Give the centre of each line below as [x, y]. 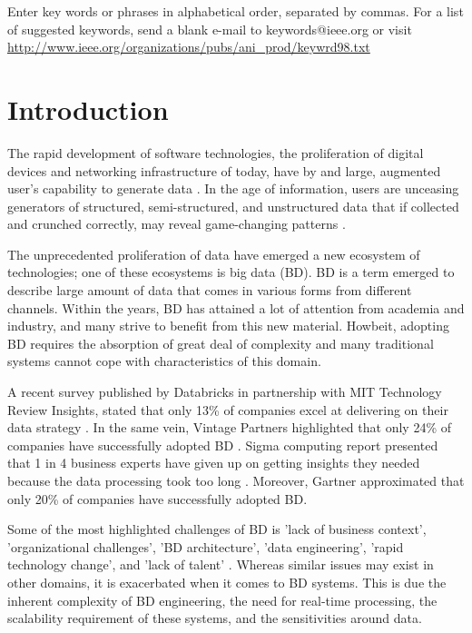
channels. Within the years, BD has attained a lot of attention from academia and [236, 307]
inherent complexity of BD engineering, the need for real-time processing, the [222, 600]
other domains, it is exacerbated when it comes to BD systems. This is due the [227, 582]
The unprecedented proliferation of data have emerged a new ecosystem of [214, 254]
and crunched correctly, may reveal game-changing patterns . [177, 224]
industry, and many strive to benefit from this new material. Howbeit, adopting [228, 326]
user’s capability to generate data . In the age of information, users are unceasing [233, 188]
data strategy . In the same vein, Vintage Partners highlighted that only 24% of [229, 427]
